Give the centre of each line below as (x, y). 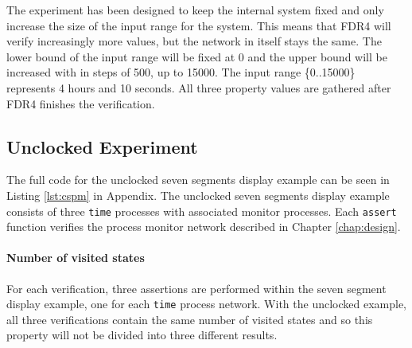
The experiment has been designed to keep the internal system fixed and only (195, 10)
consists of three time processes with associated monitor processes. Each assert (202, 211)
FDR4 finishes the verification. (81, 103)
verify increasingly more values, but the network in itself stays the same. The (194, 41)
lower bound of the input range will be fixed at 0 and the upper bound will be (197, 56)
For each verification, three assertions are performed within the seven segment (196, 288)
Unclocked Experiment (102, 146)
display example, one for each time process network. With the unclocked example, (207, 304)
